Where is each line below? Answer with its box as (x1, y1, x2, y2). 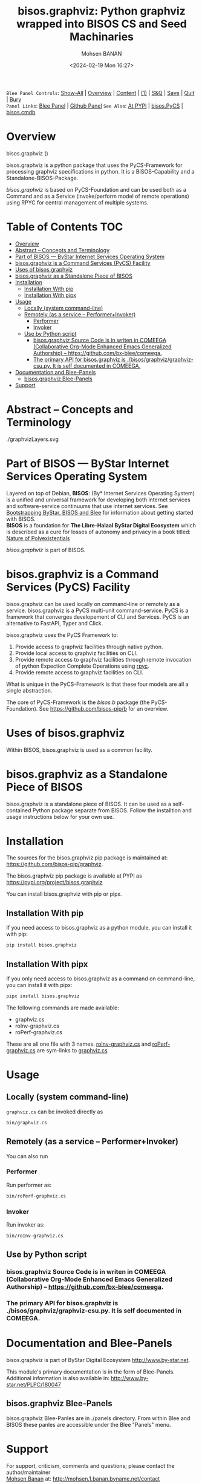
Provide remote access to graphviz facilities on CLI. (15, 668, 144, 676)
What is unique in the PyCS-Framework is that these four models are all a (6, 680, 189, 688)
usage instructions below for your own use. (6, 813, 114, 820)
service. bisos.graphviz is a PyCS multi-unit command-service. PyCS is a (6, 607, 189, 614)
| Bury (6, 96, 22, 103)
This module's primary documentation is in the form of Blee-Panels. (6, 1368, 175, 1375)
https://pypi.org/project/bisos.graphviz (6, 879, 103, 886)
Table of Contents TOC (6, 220, 123, 234)
